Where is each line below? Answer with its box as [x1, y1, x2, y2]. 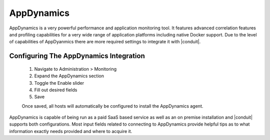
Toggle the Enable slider [34, 80, 84, 86]
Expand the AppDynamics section [34, 73, 104, 79]
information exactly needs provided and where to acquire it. [9, 128, 132, 134]
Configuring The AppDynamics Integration [9, 52, 145, 60]
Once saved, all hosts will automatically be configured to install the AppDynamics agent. [21, 103, 203, 109]
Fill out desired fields [34, 87, 77, 93]
